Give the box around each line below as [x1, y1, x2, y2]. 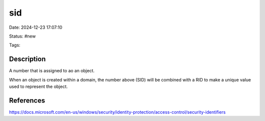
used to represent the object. [9, 83, 68, 90]
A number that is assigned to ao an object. [9, 68, 95, 74]
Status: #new [9, 33, 36, 39]
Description [9, 55, 46, 63]
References [9, 96, 45, 104]
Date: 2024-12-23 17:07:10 [9, 24, 62, 30]
